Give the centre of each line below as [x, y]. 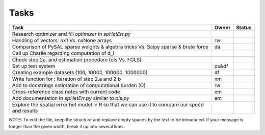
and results [25, 111]
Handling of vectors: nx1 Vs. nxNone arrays [62, 40]
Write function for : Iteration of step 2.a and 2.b [66, 79]
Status [244, 27]
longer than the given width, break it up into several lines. [67, 126]
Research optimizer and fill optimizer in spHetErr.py [71, 34]
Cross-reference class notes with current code [66, 91]
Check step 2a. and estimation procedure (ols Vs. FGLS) [77, 60]
